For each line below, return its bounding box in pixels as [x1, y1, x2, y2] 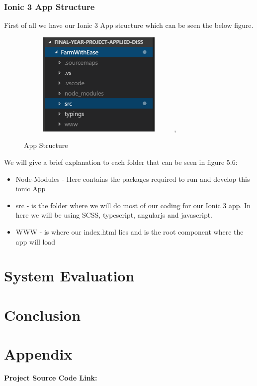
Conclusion [4, 304, 81, 325]
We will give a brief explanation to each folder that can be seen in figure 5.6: [4, 156, 238, 167]
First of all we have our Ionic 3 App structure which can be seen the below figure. [4, 20, 254, 30]
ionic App [15, 183, 46, 194]
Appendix [4, 344, 73, 364]
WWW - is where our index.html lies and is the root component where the [15, 226, 244, 237]
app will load [15, 236, 56, 247]
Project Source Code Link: [4, 373, 97, 383]
